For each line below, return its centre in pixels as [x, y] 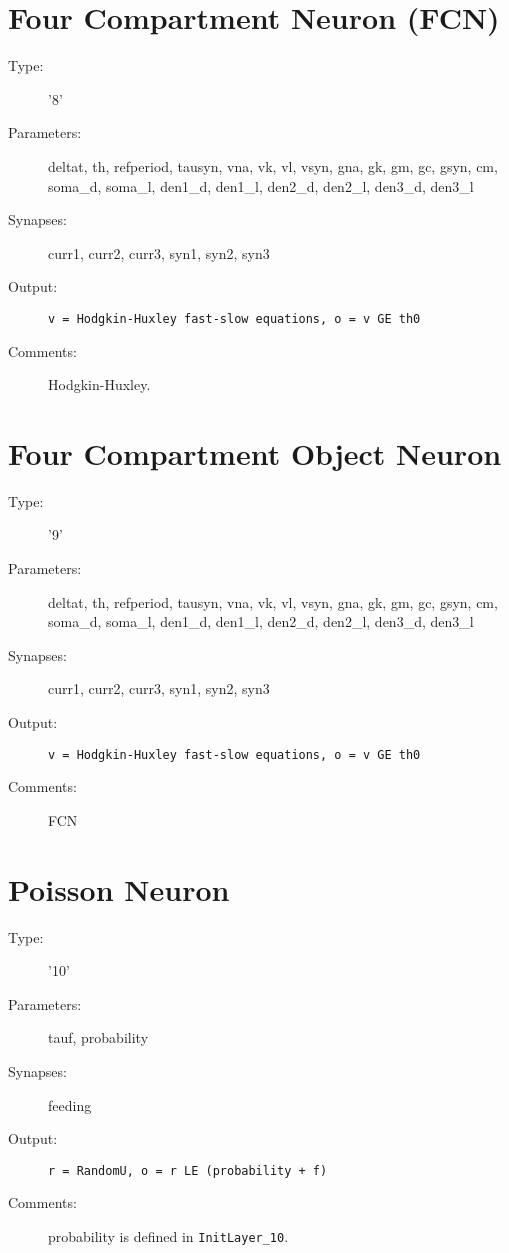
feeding [70, 1104]
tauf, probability [98, 1037]
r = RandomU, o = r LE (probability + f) [188, 1170]
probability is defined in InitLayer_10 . [168, 1235]
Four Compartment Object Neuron [255, 452]
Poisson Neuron [119, 888]
